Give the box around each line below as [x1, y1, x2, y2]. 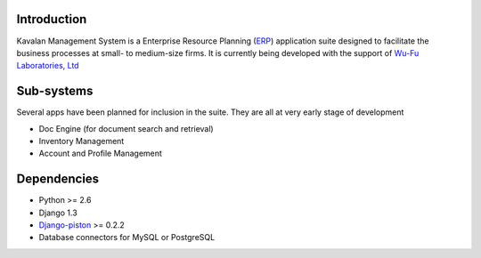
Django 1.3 [38, 207, 77, 218]
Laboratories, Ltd [16, 60, 79, 71]
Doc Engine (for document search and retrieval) [38, 123, 214, 133]
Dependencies [16, 172, 100, 187]
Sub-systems [16, 84, 94, 99]
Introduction [16, 12, 87, 27]
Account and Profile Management [38, 148, 162, 159]
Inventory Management [38, 135, 125, 146]
